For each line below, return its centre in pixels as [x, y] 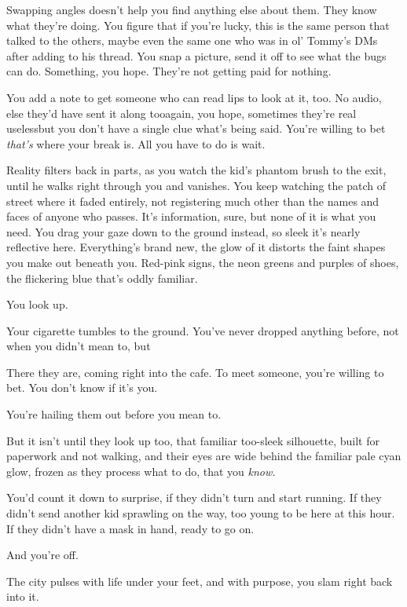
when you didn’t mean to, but [79, 346]
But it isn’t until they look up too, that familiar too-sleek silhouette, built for [193, 440]
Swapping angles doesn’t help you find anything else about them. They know [192, 9]
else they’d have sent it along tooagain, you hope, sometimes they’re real [181, 113]
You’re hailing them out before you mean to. [114, 414]
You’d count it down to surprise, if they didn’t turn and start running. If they [194, 497]
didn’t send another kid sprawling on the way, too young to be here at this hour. [201, 513]
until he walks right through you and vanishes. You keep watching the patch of [196, 185]
